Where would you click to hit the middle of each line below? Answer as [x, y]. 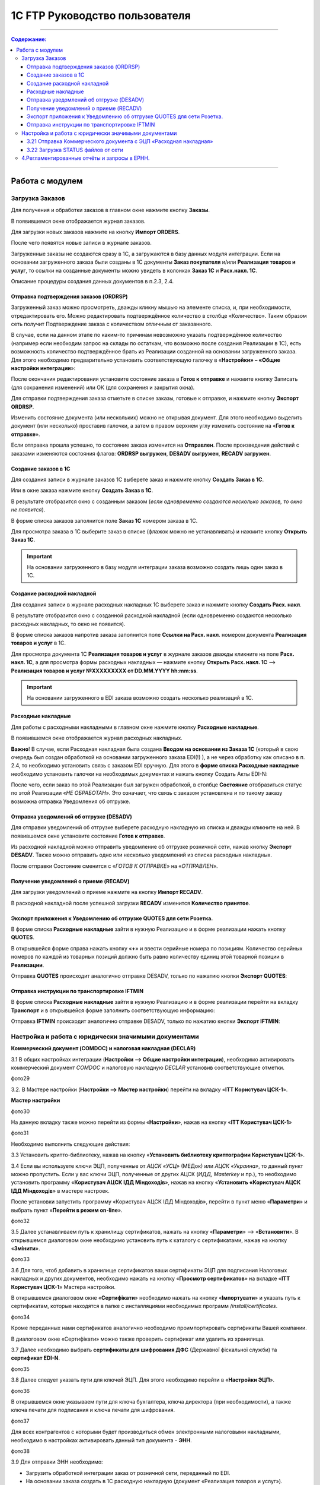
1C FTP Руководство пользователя [101, 15]
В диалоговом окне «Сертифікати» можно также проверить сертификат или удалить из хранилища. [138, 1339]
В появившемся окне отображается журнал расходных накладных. [97, 738]
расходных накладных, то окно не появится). [68, 624]
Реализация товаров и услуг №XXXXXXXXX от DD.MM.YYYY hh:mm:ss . [104, 671]
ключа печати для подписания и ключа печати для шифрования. [93, 1410]
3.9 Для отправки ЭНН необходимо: [57, 1462]
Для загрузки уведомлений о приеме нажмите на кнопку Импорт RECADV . [107, 892]
